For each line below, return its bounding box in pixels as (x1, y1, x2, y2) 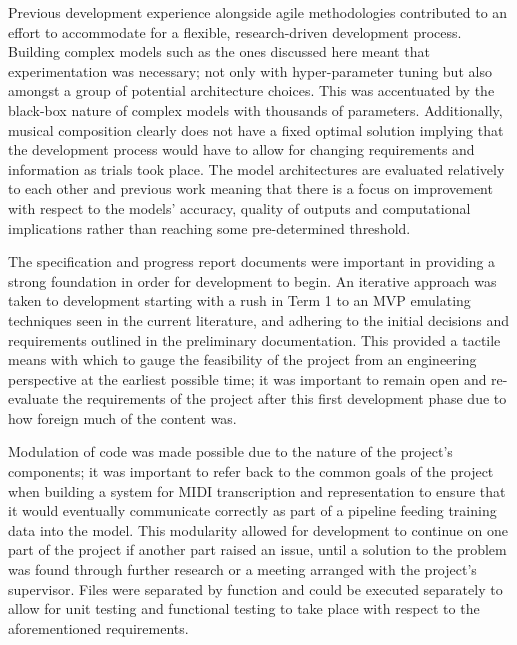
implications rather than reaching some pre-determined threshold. (8, 217, 411, 238)
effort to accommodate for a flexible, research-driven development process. (8, 21, 462, 42)
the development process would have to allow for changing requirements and (8, 139, 475, 160)
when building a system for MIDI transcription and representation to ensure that (8, 480, 506, 501)
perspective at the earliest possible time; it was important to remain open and (8, 368, 487, 389)
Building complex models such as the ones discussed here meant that (8, 41, 430, 62)
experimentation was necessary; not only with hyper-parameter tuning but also (8, 60, 492, 81)
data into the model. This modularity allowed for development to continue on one (8, 519, 508, 540)
